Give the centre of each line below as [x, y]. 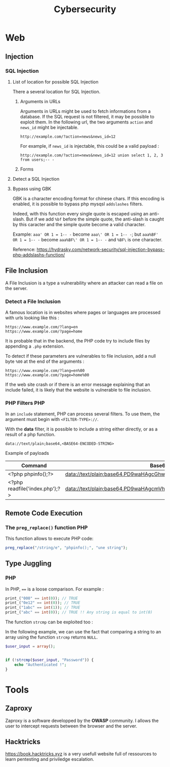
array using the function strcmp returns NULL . [51, 637]
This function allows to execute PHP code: [49, 538]
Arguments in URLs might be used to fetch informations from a [85, 111]
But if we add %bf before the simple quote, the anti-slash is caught [95, 219]
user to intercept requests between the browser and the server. [71, 726]
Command [34, 465]
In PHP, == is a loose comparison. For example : [55, 589]
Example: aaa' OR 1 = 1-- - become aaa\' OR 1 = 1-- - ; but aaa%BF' [85, 234]
